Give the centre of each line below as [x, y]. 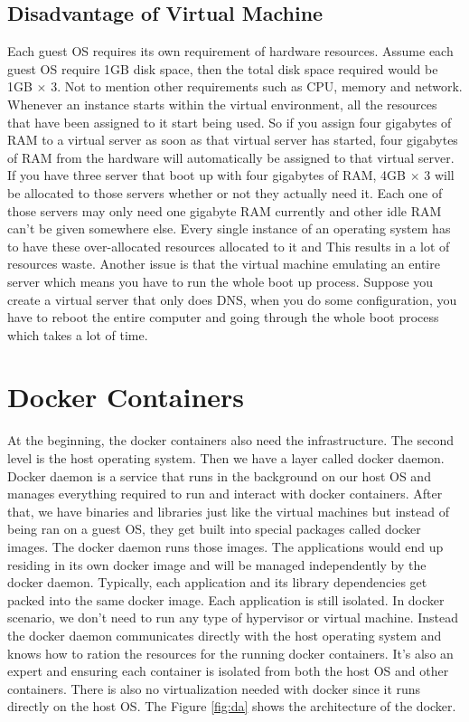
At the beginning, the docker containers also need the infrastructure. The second [231, 440]
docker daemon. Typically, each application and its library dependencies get [217, 582]
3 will [439, 175]
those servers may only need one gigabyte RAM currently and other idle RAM [225, 210]
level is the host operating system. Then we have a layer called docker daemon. [226, 458]
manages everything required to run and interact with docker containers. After [225, 494]
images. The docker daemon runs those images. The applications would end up [225, 546]
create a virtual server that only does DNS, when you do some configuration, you [232, 299]
